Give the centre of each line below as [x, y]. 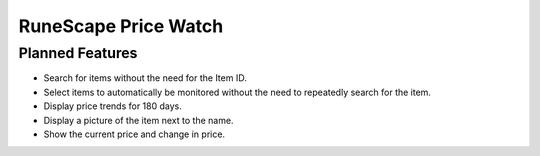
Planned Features [78, 53]
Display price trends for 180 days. [112, 106]
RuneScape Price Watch [121, 26]
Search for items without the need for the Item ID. [145, 78]
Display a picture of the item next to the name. [138, 120]
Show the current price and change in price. [134, 134]
